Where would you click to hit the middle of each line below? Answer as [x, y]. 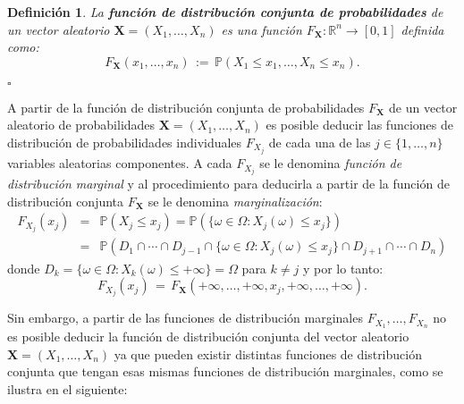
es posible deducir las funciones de [360, 125]
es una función [262, 29]
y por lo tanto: [343, 268]
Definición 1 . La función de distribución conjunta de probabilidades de [225, 12]
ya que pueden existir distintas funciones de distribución [268, 353]
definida [422, 29]
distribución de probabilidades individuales [125, 142]
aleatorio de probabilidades [81, 125]
